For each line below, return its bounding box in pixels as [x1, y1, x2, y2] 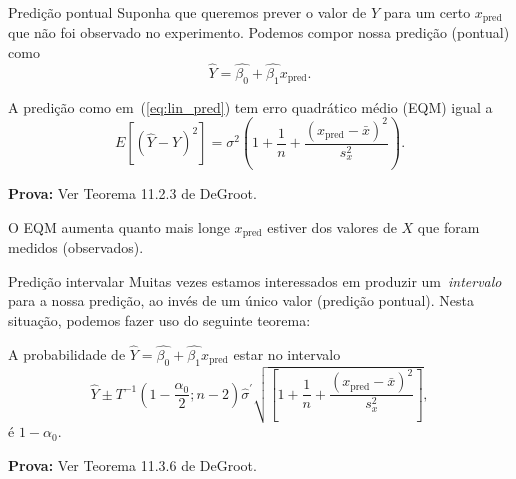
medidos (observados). [8, 237, 144, 258]
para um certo [383, 2, 471, 22]
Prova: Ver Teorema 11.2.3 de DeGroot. [8, 183, 257, 204]
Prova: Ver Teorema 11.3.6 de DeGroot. [8, 454, 257, 475]
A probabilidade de [8, 343, 126, 364]
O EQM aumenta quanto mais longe [8, 216, 230, 237]
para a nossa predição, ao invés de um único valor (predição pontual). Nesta [8, 290, 474, 311]
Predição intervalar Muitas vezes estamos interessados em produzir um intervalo [8, 270, 502, 291]
